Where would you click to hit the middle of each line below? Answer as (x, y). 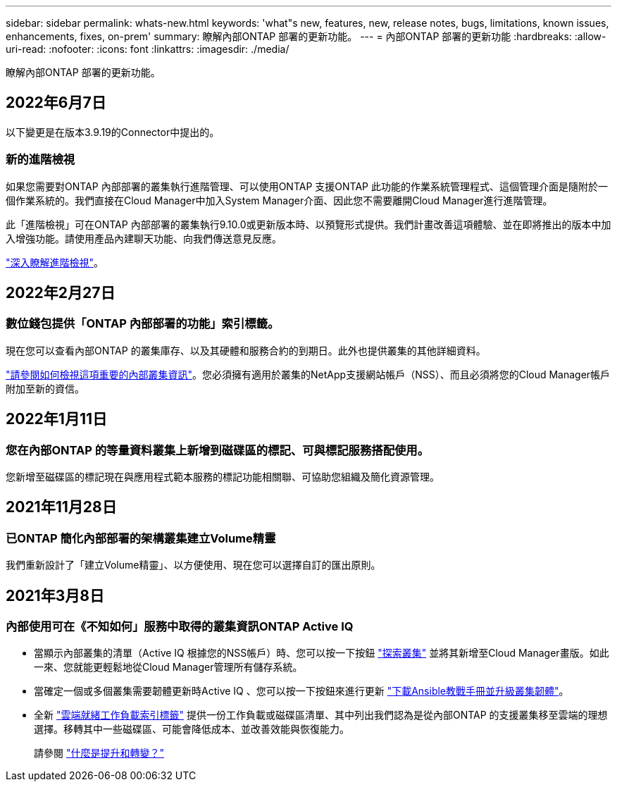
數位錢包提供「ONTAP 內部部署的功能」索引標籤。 (143, 324)
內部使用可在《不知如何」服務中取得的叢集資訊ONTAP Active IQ (180, 627)
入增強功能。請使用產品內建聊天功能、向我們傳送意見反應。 (144, 238)
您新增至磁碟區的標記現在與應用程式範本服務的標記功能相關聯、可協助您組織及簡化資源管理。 (223, 477)
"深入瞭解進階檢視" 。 (55, 262)
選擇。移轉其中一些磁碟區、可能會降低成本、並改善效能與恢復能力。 (192, 729)
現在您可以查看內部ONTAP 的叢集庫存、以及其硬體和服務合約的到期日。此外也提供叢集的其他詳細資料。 (246, 350)
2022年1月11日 (57, 419)
